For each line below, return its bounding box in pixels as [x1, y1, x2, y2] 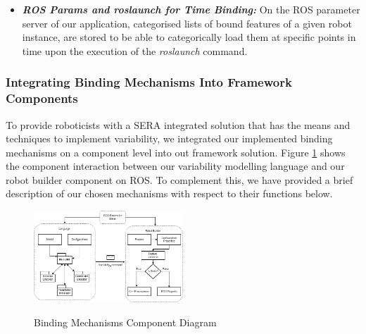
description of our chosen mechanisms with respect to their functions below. [6, 186, 333, 201]
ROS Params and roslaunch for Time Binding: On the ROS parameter [22, 2, 360, 16]
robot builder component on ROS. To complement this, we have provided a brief [6, 172, 353, 187]
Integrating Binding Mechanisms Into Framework [6, 73, 292, 91]
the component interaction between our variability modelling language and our [6, 159, 345, 173]
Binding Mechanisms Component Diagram [34, 315, 217, 330]
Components [6, 89, 78, 107]
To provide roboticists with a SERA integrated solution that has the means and [6, 117, 351, 132]
